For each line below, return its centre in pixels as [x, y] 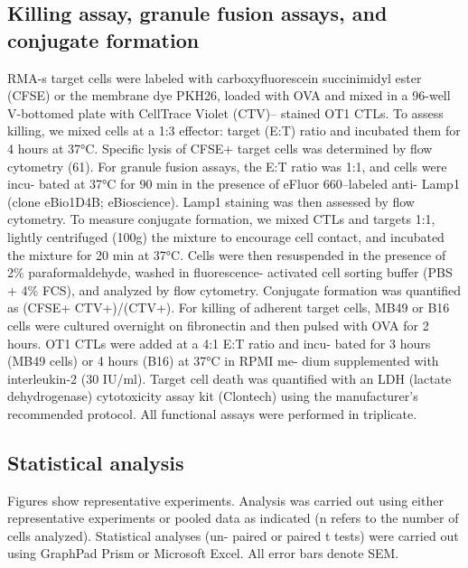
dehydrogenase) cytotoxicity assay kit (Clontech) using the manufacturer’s [213, 396]
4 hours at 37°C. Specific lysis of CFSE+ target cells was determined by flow [220, 148]
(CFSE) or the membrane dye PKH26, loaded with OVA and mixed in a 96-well [229, 95]
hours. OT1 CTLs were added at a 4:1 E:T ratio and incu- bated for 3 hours [219, 343]
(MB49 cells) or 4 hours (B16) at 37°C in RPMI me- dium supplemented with [223, 361]
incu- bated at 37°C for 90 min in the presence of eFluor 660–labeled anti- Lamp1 [234, 184]
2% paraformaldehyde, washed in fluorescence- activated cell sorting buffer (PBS [230, 272]
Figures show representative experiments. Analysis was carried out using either [225, 500]
